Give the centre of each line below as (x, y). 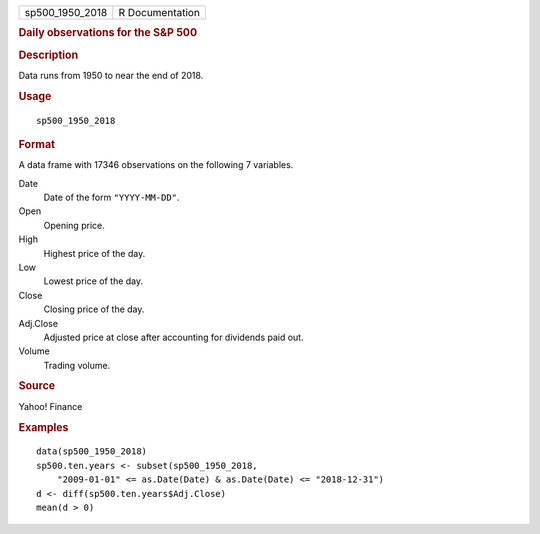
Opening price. (74, 225)
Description (48, 55)
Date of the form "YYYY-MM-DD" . (111, 197)
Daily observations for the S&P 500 (108, 33)
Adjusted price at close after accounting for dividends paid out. (173, 337)
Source (37, 386)
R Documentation (159, 12)
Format (36, 144)
